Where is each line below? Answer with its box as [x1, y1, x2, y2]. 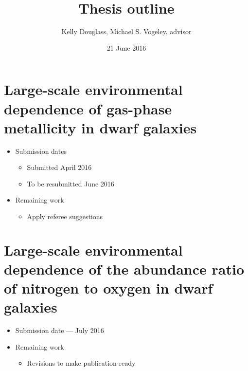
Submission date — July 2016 [15, 325, 104, 335]
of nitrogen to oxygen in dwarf [4, 278, 213, 298]
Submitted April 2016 [27, 162, 92, 172]
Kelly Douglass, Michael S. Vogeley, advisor [61, 26, 192, 37]
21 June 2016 [106, 42, 146, 53]
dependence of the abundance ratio [4, 259, 244, 278]
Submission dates [15, 146, 67, 156]
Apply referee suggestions [27, 211, 103, 221]
